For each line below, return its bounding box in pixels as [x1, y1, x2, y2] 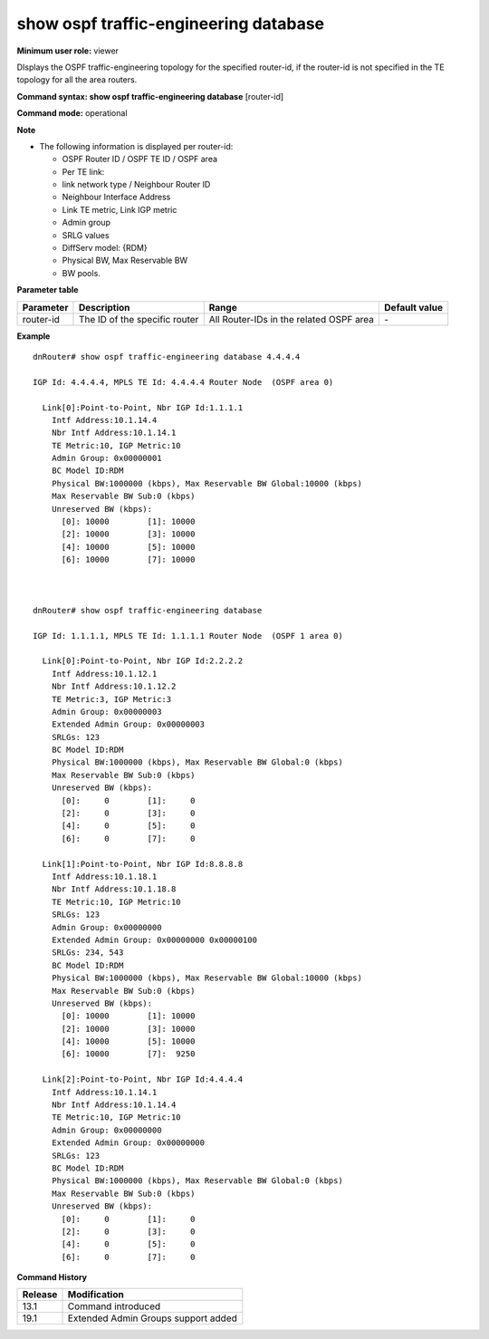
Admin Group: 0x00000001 [51, 453, 162, 464]
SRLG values [62, 229, 110, 240]
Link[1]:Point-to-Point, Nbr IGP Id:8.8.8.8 [42, 859, 244, 869]
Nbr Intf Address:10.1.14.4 [51, 1100, 177, 1110]
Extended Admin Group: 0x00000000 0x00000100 [51, 934, 258, 945]
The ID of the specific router [78, 313, 199, 325]
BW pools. [62, 267, 101, 278]
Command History [16, 1272, 88, 1283]
